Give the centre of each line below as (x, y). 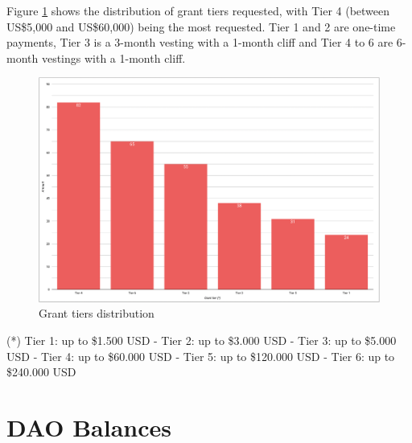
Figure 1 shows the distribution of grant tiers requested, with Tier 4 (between (198, 10)
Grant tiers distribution (97, 313)
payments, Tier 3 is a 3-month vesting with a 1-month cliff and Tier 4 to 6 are (200, 42)
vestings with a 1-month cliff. (113, 57)
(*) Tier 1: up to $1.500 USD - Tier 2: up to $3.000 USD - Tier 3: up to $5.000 (202, 340)
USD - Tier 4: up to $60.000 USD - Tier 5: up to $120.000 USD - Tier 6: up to (201, 356)
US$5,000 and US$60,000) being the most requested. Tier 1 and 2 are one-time (201, 26)
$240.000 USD (41, 372)
